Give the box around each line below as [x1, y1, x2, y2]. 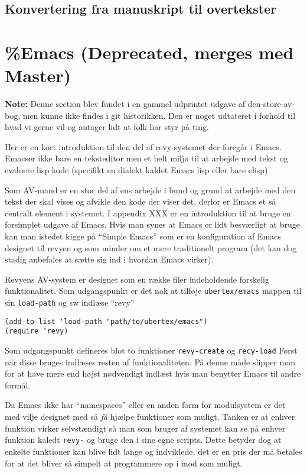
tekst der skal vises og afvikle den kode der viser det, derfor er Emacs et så [5, 195, 276, 208]
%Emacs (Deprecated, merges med [5, 40, 294, 64]
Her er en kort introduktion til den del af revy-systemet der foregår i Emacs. [5, 140, 282, 153]
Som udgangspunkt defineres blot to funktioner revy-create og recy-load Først [5, 344, 298, 357]
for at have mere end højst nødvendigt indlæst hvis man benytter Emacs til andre [5, 367, 301, 380]
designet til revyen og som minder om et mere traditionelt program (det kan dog [5, 241, 297, 254]
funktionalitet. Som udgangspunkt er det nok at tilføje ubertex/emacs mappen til [5, 284, 302, 297]
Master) [5, 63, 71, 88]
